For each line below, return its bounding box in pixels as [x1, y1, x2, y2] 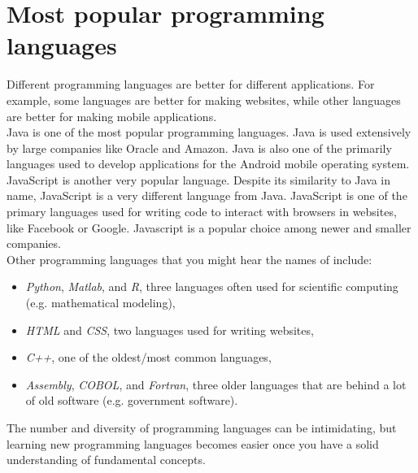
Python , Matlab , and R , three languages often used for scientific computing [25, 278, 398, 295]
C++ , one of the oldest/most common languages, [25, 349, 272, 366]
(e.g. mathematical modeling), [25, 294, 176, 311]
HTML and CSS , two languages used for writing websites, [25, 321, 314, 338]
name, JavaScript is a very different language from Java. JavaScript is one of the [7, 187, 407, 204]
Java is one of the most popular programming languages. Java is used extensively [7, 124, 411, 141]
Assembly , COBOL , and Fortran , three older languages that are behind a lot [25, 375, 407, 393]
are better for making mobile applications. [7, 107, 217, 124]
